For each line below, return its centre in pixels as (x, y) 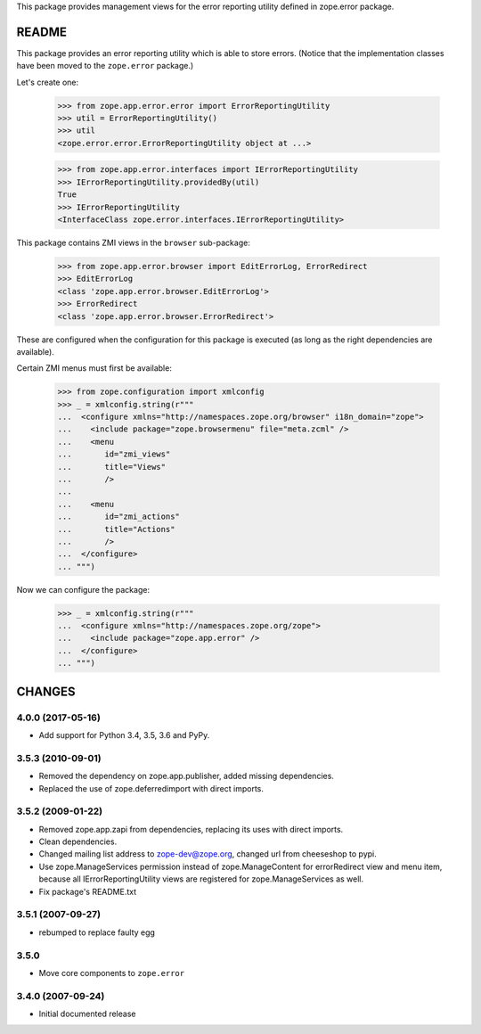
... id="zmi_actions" (118, 517)
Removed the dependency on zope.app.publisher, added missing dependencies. (186, 776)
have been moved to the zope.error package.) (105, 66)
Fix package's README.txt (88, 891)
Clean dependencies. (78, 841)
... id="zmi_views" (114, 454)
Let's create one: (48, 82)
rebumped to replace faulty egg (97, 932)
